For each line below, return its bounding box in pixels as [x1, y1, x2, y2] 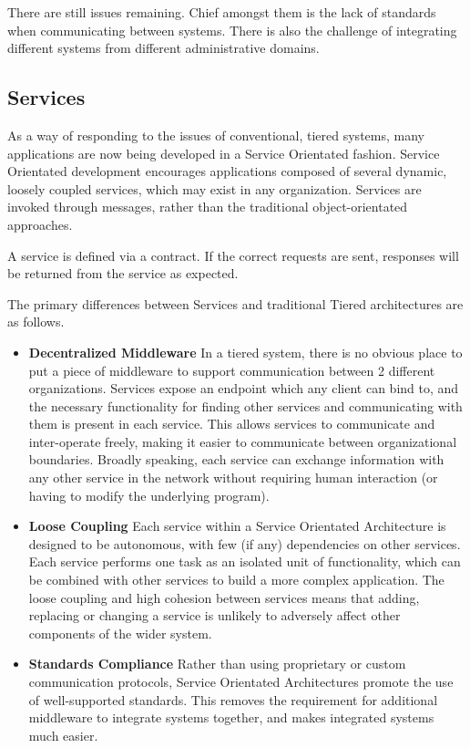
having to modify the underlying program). [28, 485, 270, 504]
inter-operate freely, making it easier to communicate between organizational [28, 431, 457, 451]
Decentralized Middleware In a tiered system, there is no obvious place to [28, 342, 463, 361]
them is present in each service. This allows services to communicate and [28, 414, 435, 433]
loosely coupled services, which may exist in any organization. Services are [7, 179, 422, 198]
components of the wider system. [28, 623, 212, 642]
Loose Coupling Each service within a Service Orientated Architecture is [28, 516, 446, 535]
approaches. [7, 214, 73, 234]
